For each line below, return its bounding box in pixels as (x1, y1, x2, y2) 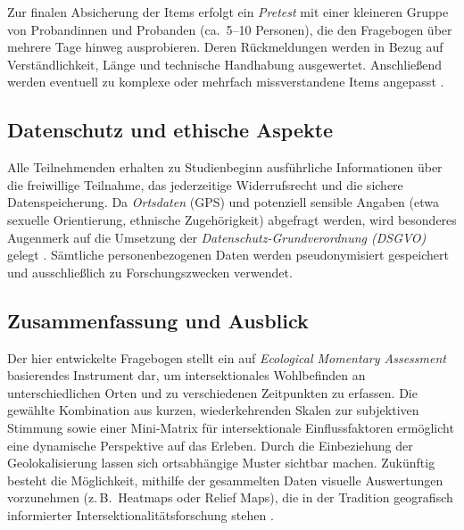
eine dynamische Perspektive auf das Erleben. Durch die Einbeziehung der (7, 435, 413, 454)
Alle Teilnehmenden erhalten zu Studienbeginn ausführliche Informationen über (7, 158, 443, 177)
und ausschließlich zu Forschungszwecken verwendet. (7, 262, 293, 281)
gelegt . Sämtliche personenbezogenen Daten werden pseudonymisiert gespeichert (7, 245, 449, 264)
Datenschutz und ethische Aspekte (7, 116, 334, 144)
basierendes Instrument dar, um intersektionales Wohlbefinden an (7, 366, 366, 385)
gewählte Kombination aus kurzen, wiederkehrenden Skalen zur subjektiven (7, 401, 419, 419)
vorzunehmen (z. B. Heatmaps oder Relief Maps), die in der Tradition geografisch (7, 488, 453, 507)
